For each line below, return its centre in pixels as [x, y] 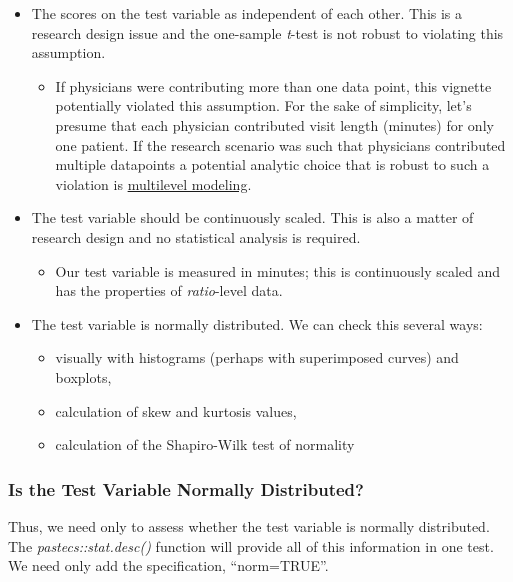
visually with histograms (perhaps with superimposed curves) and [257, 357]
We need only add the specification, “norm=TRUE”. [168, 565]
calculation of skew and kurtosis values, [176, 410]
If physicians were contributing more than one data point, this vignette [273, 85]
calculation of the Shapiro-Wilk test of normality [205, 444]
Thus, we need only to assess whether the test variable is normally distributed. [249, 525]
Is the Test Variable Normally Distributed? [186, 488]
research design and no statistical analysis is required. [196, 236]
